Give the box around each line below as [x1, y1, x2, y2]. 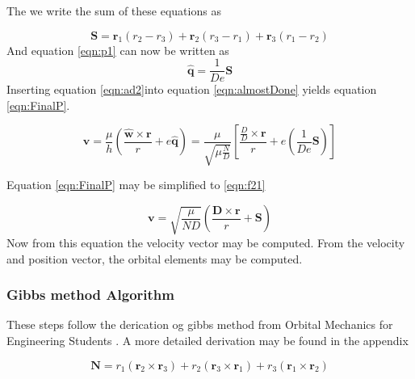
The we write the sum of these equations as [6, 2, 221, 19]
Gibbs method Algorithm [6, 284, 174, 305]
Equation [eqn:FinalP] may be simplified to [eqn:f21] [6, 176, 266, 193]
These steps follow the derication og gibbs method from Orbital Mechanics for [6, 316, 393, 333]
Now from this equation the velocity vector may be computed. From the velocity [6, 234, 405, 251]
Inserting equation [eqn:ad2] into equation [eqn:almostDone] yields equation [6, 81, 377, 98]
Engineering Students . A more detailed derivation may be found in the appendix [6, 331, 409, 348]
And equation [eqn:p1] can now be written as [6, 41, 229, 58]
